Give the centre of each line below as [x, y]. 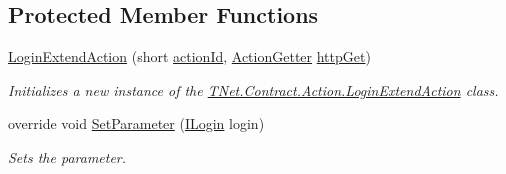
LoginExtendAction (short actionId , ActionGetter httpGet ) [189, 56]
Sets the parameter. [67, 156]
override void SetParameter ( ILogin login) [136, 123]
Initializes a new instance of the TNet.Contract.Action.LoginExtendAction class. [253, 89]
